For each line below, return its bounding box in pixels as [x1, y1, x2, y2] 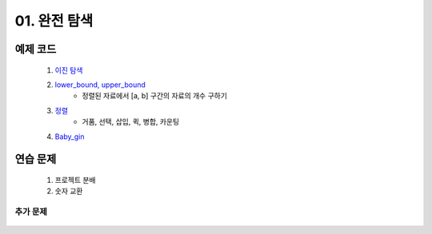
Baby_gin [54, 132, 85, 141]
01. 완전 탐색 [14, 12, 94, 30]
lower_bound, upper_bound [54, 80, 146, 89]
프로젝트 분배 [54, 175, 96, 184]
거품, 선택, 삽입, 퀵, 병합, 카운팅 [82, 117, 180, 127]
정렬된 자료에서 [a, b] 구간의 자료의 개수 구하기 [82, 91, 228, 101]
